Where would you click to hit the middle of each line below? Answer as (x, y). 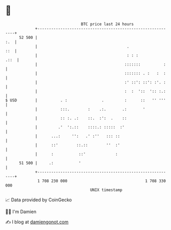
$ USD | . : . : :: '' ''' (86, 100)
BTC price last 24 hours (108, 24)
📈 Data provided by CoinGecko (39, 200)
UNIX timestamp (106, 190)
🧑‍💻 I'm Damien (21, 212)
